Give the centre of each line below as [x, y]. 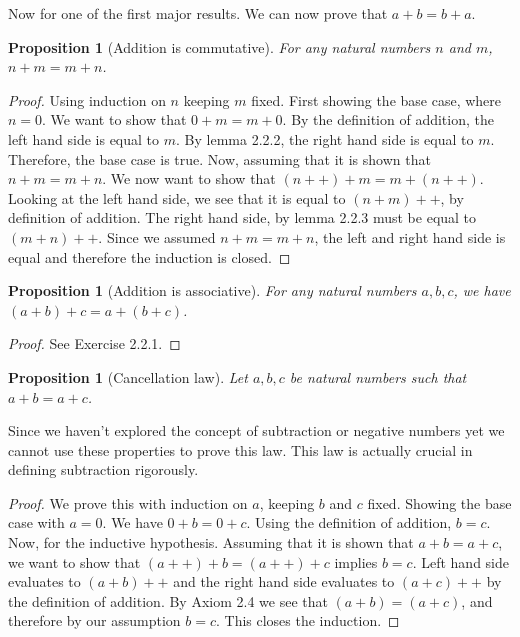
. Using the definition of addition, [349, 522]
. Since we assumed [157, 236]
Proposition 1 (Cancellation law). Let [128, 376]
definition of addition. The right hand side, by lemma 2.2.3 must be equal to [242, 217]
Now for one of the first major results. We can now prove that [198, 13]
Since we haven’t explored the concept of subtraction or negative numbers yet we [256, 430]
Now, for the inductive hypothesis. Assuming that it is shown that [211, 542]
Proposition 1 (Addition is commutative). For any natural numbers [219, 46]
